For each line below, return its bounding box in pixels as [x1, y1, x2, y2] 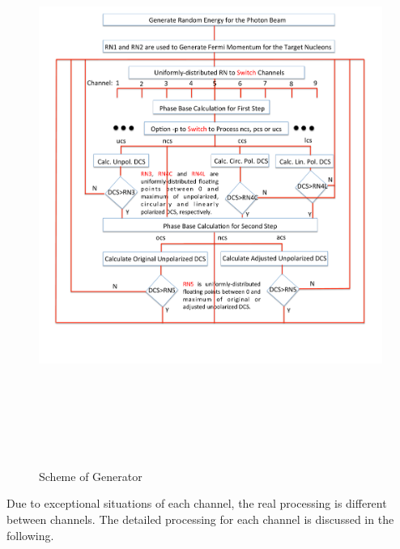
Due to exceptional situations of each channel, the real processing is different [6, 495, 387, 512]
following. [6, 526, 54, 543]
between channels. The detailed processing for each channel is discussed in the [6, 510, 394, 527]
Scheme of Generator [39, 467, 143, 484]
